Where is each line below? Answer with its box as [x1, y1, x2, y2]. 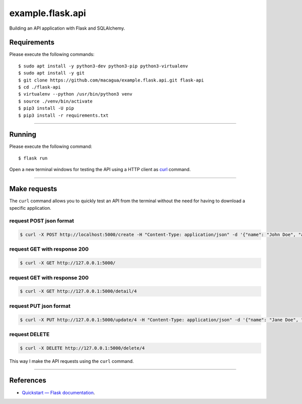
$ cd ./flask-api [18, 85, 61, 90]
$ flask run [18, 155, 48, 161]
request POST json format [9, 217, 74, 224]
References [9, 376, 46, 385]
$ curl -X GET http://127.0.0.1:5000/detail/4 [20, 288, 137, 294]
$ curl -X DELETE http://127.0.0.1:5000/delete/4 [20, 345, 145, 351]
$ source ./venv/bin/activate [18, 98, 93, 104]
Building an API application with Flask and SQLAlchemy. [9, 25, 125, 31]
